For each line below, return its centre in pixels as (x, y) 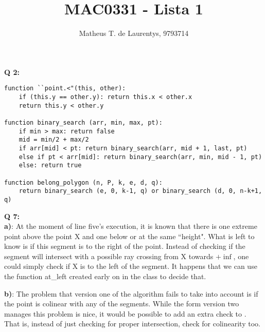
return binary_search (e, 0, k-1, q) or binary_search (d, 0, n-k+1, (140, 191)
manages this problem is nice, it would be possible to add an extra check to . (125, 313)
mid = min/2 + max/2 (54, 140)
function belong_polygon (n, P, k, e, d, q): (83, 182)
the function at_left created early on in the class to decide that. (105, 276)
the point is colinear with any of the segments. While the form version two (122, 304)
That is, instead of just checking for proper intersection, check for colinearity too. (132, 324)
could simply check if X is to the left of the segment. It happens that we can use (131, 266)
